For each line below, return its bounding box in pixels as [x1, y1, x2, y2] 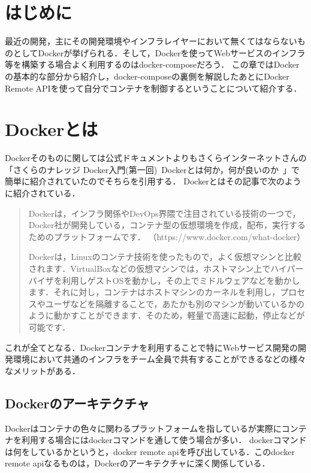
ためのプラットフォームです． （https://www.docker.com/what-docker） [28, 230, 306, 242]
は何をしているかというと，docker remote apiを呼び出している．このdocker [5, 445, 295, 457]
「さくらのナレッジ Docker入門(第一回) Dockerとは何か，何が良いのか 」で [5, 163, 300, 175]
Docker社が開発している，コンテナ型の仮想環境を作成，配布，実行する [28, 219, 306, 231]
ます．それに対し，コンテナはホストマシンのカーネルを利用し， [28, 286, 280, 298]
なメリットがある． [5, 364, 80, 377]
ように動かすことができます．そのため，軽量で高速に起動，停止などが [28, 309, 305, 322]
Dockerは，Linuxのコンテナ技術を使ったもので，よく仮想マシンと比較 [28, 250, 302, 263]
